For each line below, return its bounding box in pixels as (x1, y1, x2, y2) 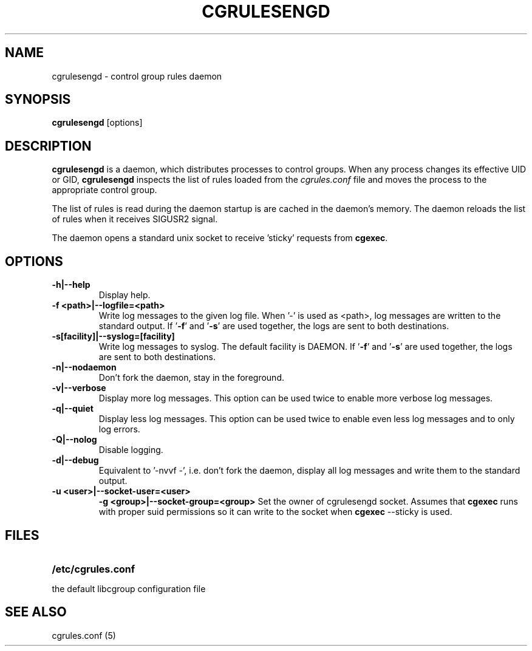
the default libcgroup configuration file (52, 583, 206, 594)
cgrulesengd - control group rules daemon (52, 70, 222, 81)
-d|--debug (52, 455, 99, 466)
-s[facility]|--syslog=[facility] (52, 331, 175, 342)
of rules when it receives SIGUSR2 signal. (52, 214, 218, 225)
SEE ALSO (5, 604, 67, 620)
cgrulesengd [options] (52, 117, 143, 128)
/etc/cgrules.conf (52, 562, 135, 575)
